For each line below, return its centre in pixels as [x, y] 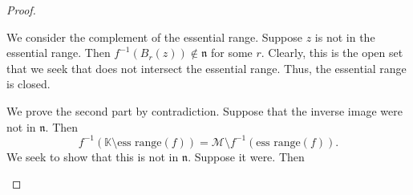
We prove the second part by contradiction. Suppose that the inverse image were [204, 110]
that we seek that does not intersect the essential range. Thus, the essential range [206, 68]
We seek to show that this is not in [93, 156]
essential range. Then [59, 53]
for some [231, 53]
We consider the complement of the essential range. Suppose [155, 37]
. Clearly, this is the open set [332, 53]
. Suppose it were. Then [246, 156]
